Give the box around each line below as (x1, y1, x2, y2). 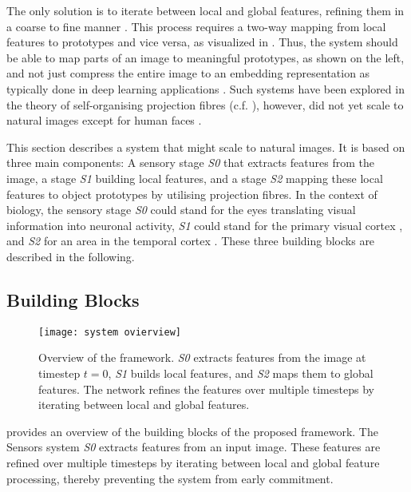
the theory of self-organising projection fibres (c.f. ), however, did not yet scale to (6, 96, 404, 113)
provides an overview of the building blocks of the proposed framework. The (6, 423, 378, 439)
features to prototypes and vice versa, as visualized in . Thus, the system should (6, 34, 398, 50)
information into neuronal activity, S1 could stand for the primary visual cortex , (6, 216, 403, 233)
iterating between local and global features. (38, 396, 250, 413)
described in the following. (6, 248, 135, 264)
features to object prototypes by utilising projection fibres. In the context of (6, 185, 377, 202)
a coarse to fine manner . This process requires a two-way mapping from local (6, 18, 386, 34)
